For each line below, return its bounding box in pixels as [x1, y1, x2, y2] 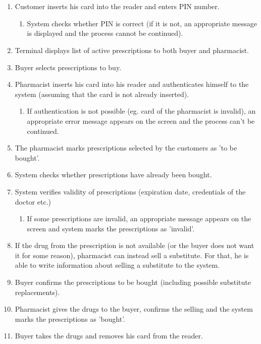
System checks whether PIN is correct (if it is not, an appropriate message [27, 18, 257, 28]
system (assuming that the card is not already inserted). [15, 88, 189, 99]
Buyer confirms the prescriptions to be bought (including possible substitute [15, 277, 251, 287]
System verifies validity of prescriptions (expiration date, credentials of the [15, 186, 246, 196]
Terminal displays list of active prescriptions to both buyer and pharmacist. [15, 44, 249, 55]
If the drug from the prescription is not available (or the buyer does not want [15, 240, 254, 251]
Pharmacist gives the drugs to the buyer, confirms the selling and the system [15, 304, 253, 314]
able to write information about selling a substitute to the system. [15, 260, 220, 270]
